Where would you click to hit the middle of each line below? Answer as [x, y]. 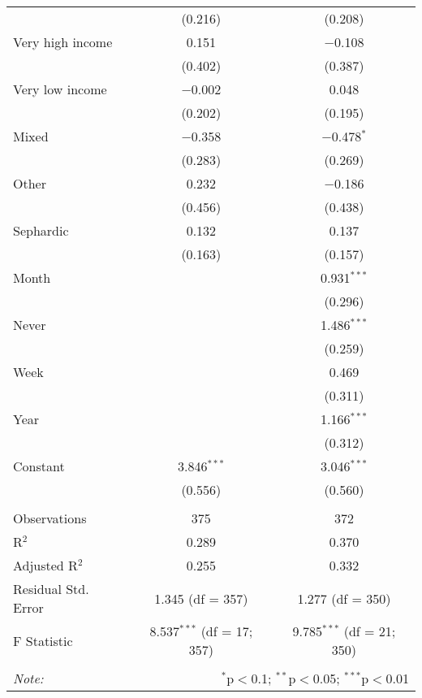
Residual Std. [51, 589]
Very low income [60, 89]
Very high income [63, 42]
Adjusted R [45, 565]
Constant [39, 466]
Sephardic [41, 230]
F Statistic [43, 640]
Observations [50, 518]
